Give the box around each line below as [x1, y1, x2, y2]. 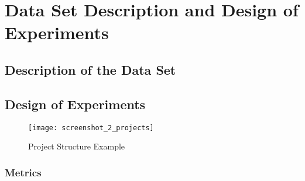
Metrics [5, 165, 42, 179]
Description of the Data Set [5, 60, 176, 78]
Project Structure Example [28, 140, 125, 152]
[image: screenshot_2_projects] [28, 123, 154, 132]
